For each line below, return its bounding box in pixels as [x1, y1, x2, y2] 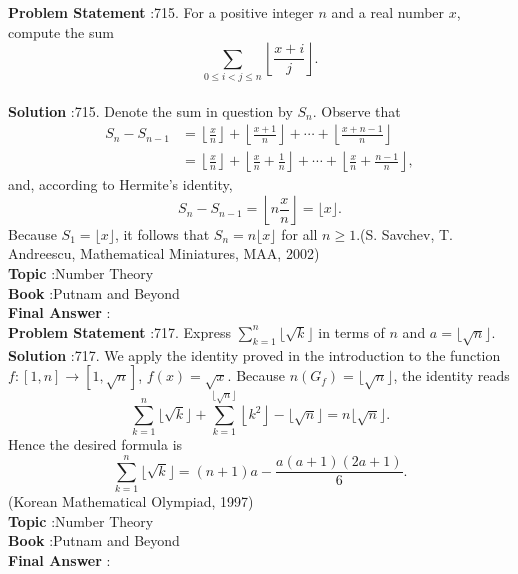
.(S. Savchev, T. [356, 223, 454, 244]
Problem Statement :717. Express [8, 321, 232, 342]
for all [281, 223, 318, 244]
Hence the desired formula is [8, 434, 183, 455]
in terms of [318, 321, 385, 342]
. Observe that [312, 100, 401, 121]
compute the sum [8, 21, 114, 42]
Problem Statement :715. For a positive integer [8, 2, 314, 22]
